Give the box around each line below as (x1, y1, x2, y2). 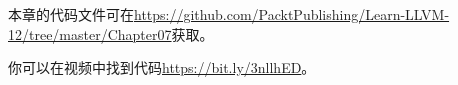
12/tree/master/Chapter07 (8, 23, 172, 44)
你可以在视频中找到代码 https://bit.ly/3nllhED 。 (8, 57, 316, 78)
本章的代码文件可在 (8, 4, 134, 24)
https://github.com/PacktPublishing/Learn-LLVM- (134, 4, 450, 24)
